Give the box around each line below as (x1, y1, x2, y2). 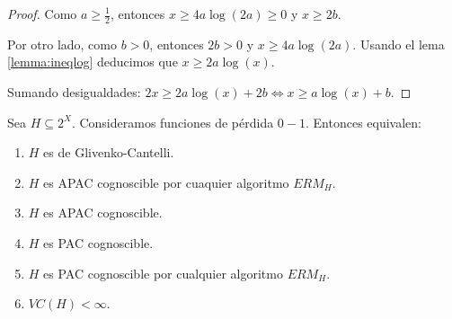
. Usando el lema (352, 34, 445, 53)
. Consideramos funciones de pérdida (71, 112, 274, 131)
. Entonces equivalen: (305, 112, 421, 131)
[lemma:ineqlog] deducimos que (7, 52, 178, 71)
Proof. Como (7, 4, 77, 22)
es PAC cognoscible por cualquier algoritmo (43, 263, 283, 282)
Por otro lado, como (7, 34, 117, 53)
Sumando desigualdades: (7, 83, 141, 102)
